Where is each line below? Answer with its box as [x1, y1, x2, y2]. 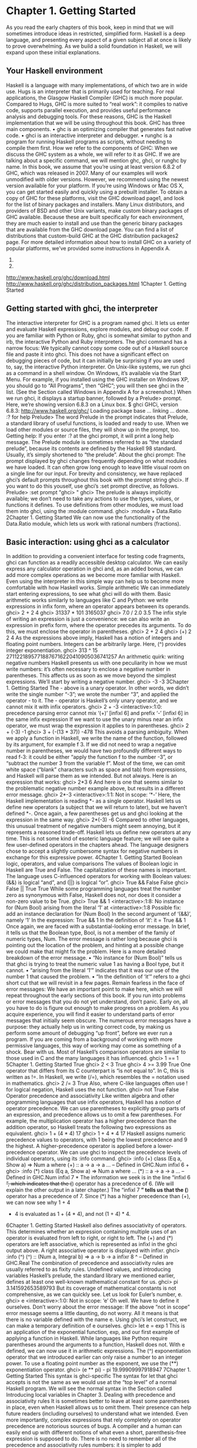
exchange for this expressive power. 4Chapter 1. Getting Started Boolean [6, 854, 183, 861]
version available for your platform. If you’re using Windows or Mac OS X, [6, 182, 184, 189]
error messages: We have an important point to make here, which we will [6, 986, 183, 993]
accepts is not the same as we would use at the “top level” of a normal [6, 1379, 177, 1386]
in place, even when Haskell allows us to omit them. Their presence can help [6, 1404, 192, 1411]
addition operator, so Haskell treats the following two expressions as [6, 1124, 172, 1131]
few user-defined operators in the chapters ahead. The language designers [6, 842, 189, 849]
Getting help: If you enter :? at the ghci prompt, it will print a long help [6, 432, 175, 439]
